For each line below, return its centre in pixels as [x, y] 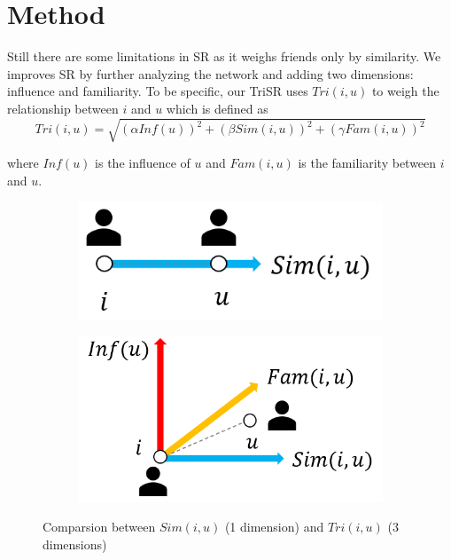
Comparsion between [99, 527]
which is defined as [217, 108]
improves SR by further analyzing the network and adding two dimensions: [210, 73]
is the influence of [143, 163]
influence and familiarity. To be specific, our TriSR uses [158, 91]
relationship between [63, 108]
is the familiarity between [367, 163]
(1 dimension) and [274, 527]
